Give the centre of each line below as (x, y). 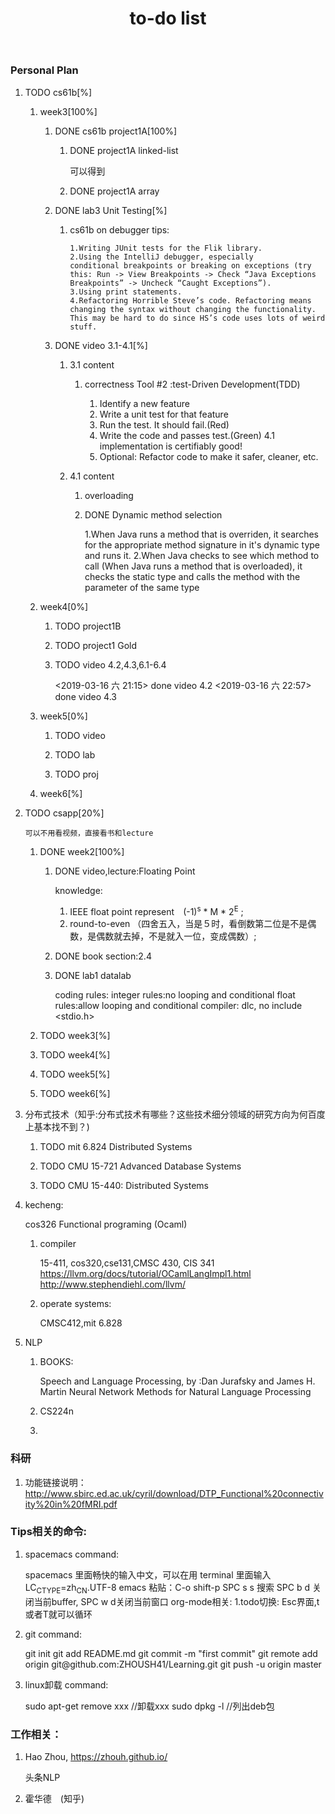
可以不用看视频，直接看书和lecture (89, 833)
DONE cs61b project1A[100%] (116, 131)
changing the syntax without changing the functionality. (193, 309)
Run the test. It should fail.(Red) (164, 424)
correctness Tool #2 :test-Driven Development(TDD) (192, 384)
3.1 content (92, 364)
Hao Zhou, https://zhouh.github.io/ (96, 1756)
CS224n (56, 1411)
